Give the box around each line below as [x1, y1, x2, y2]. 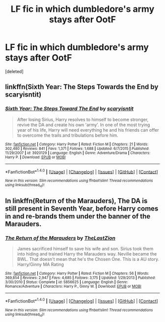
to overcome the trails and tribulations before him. [17, 132, 119, 138]
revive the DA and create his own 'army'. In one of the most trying [17, 122, 150, 128]
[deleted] [5, 68, 24, 74]
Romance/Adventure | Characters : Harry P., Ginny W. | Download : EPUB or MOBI [5, 284, 141, 289]
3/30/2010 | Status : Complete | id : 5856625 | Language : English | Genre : [5, 280, 128, 285]
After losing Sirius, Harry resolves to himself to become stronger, [17, 116, 149, 122]
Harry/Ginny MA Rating [17, 261, 64, 267]
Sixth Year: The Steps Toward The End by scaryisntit [5, 105, 134, 112]
